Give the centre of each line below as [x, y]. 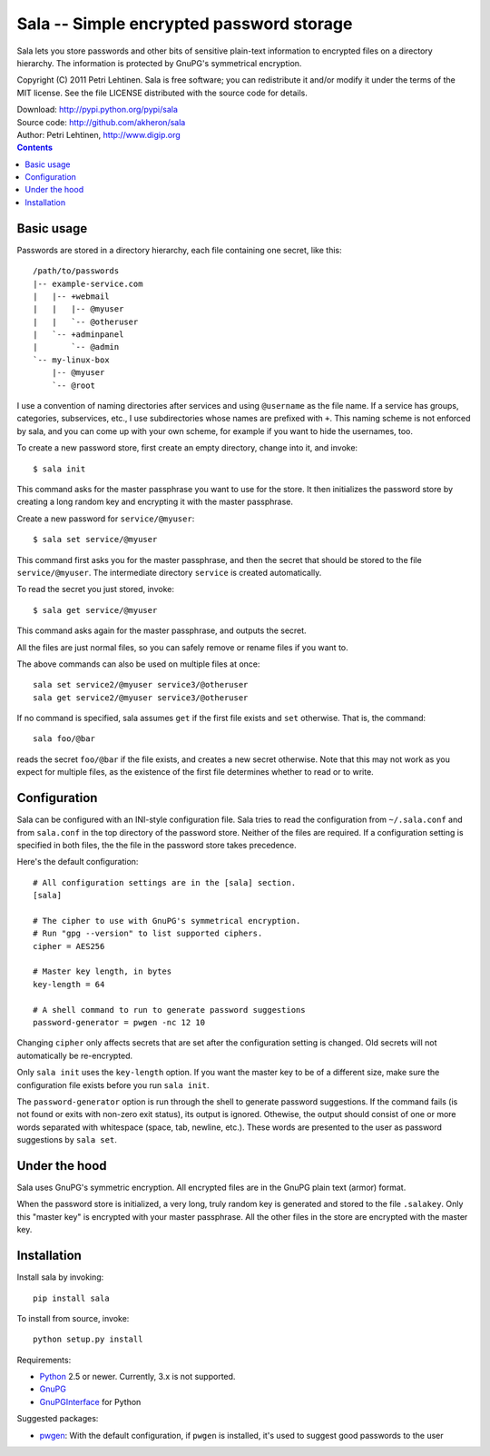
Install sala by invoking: [60, 1277]
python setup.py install [88, 1339]
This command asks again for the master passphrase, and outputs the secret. [162, 630]
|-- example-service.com [88, 283]
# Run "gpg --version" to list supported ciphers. [148, 934]
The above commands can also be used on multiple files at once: [138, 664]
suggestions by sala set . [67, 1140]
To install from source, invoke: [73, 1318]
